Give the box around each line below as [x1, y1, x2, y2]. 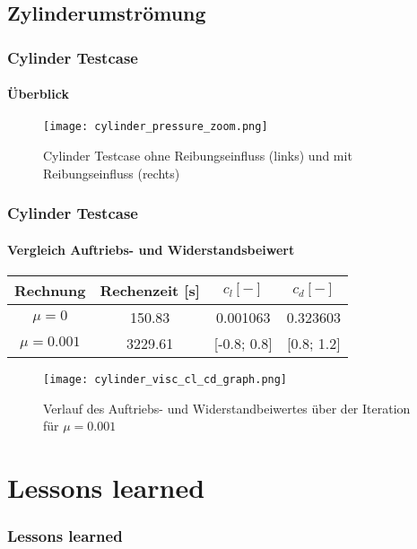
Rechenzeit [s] [100, 279, 200, 301]
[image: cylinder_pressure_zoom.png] [43, 120, 268, 134]
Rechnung [14, 279, 86, 301]
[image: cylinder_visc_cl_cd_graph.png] [43, 372, 288, 386]
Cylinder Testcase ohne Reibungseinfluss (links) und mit [43, 146, 352, 165]
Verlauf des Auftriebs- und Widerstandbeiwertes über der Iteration [43, 398, 411, 417]
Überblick [7, 84, 69, 103]
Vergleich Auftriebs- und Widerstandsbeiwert [7, 240, 295, 258]
